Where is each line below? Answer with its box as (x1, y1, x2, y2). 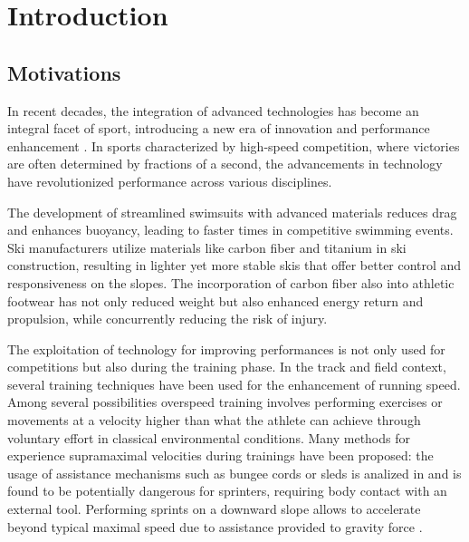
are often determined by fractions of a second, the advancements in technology (7, 154, 443, 173)
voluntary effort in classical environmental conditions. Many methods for (7, 428, 410, 447)
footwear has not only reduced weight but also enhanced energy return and (7, 291, 424, 310)
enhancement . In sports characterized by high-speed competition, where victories (7, 136, 460, 155)
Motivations (7, 58, 121, 86)
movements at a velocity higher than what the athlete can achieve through (7, 411, 421, 430)
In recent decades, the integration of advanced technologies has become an (7, 101, 419, 120)
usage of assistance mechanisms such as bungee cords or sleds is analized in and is (7, 463, 462, 482)
